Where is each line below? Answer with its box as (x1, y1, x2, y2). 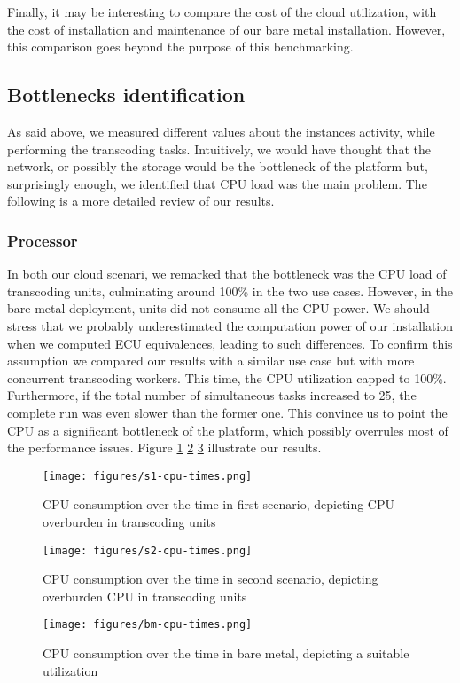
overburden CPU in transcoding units (43, 586, 247, 605)
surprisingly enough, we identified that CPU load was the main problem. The (7, 174, 427, 192)
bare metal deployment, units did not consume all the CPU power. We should (7, 299, 430, 318)
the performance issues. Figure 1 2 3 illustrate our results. (7, 438, 322, 457)
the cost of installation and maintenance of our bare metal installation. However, (7, 20, 446, 38)
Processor (7, 229, 78, 251)
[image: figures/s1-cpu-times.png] (43, 469, 253, 483)
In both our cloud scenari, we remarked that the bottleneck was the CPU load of (7, 264, 447, 283)
